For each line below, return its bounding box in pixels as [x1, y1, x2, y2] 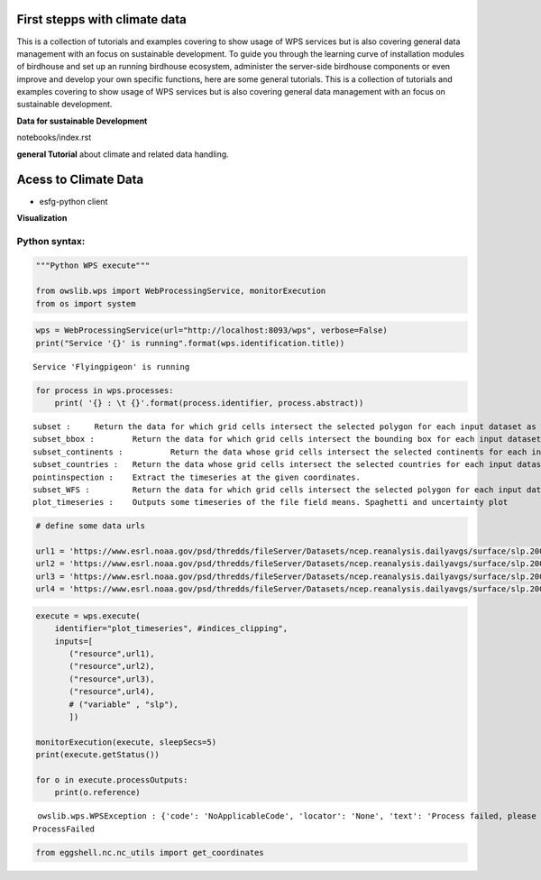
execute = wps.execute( [35, 610, 142, 621]
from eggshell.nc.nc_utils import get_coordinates [35, 848, 265, 857]
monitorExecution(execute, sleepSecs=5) [35, 737, 216, 747]
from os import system [35, 298, 136, 308]
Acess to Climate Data [16, 172, 144, 188]
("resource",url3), [69, 674, 155, 684]
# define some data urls [35, 521, 146, 531]
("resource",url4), [69, 686, 155, 697]
